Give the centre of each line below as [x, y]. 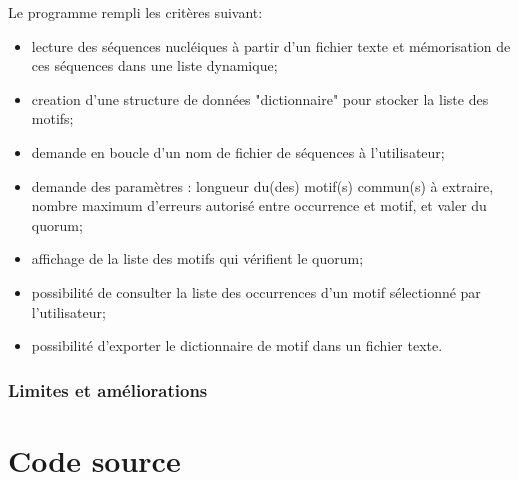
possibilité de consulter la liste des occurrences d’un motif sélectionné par [256, 291]
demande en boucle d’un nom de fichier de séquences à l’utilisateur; [238, 151]
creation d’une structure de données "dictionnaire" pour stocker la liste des [260, 98]
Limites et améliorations [108, 389]
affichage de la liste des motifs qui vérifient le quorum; [197, 258]
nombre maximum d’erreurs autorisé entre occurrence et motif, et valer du [259, 205]
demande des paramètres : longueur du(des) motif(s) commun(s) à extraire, [262, 185]
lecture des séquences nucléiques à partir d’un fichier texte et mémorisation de [271, 45]
